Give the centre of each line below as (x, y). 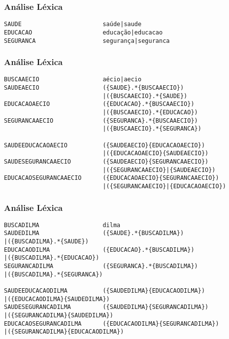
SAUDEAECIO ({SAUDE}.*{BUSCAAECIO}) (94, 88)
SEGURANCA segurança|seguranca (87, 41)
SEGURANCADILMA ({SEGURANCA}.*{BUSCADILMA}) (101, 266)
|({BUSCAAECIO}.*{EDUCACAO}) (150, 113)
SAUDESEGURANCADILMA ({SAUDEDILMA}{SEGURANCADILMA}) (106, 307)
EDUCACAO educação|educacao (83, 32)
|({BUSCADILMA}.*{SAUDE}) (46, 242)
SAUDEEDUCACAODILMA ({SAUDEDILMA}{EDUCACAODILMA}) (105, 291)
